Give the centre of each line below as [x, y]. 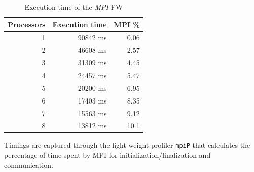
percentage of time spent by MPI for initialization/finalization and [107, 155]
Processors [27, 24]
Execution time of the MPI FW [74, 7]
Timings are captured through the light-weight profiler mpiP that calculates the [127, 145]
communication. [29, 165]
